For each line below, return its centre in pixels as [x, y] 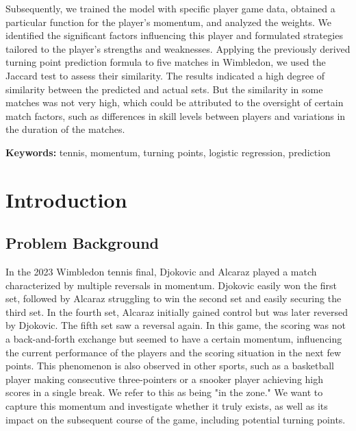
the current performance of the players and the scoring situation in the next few [174, 352]
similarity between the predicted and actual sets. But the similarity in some [164, 89]
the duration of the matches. [65, 129]
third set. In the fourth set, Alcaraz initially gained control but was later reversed [177, 311]
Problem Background [82, 243]
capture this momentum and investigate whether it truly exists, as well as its [167, 406]
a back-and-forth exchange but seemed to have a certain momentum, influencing [174, 339]
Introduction [66, 199]
